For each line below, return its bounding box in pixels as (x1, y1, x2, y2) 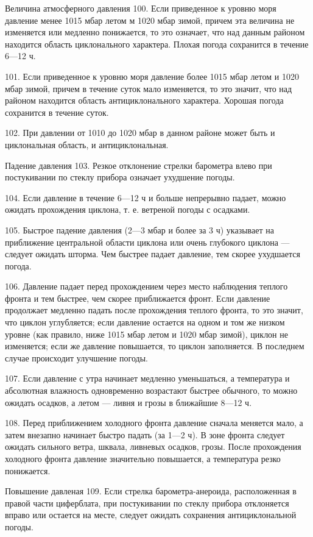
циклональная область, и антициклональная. (5, 138, 169, 151)
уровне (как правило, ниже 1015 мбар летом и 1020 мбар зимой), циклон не (5, 327, 288, 340)
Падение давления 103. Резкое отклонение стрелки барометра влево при (5, 158, 272, 171)
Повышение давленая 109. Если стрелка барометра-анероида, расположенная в (5, 485, 297, 497)
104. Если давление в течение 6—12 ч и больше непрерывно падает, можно (5, 191, 286, 204)
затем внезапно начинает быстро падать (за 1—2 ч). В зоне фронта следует (5, 428, 285, 441)
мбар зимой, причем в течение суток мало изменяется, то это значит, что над (5, 82, 292, 94)
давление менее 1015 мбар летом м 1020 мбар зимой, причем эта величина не (5, 13, 295, 26)
